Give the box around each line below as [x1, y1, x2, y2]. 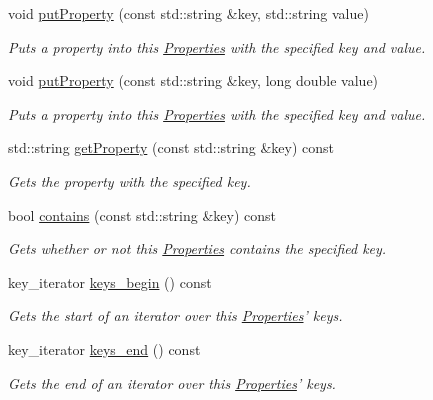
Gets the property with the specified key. [8, 170, 251, 191]
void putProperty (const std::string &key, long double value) [8, 70, 379, 91]
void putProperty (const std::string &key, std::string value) [8, 3, 369, 23]
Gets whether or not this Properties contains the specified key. [8, 238, 387, 259]
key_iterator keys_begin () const [8, 271, 212, 292]
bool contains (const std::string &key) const [8, 204, 276, 225]
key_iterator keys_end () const [8, 338, 201, 359]
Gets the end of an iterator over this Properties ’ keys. [8, 372, 336, 393]
